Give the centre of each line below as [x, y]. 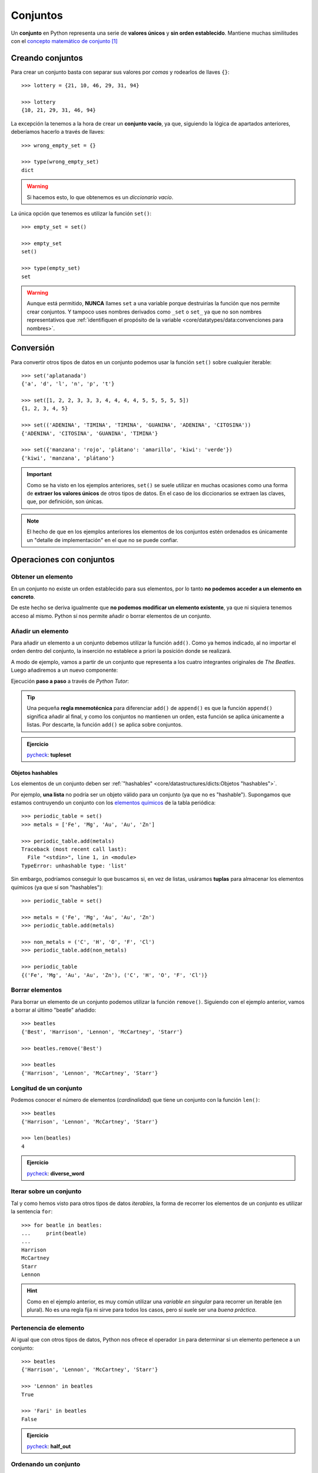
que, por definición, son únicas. [65, 501]
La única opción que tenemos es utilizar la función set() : [81, 213]
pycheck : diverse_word [56, 1173]
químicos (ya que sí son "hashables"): [57, 887]
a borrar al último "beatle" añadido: [54, 1010]
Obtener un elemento [42, 577]
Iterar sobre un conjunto [46, 1191]
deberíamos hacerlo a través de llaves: [58, 132]
